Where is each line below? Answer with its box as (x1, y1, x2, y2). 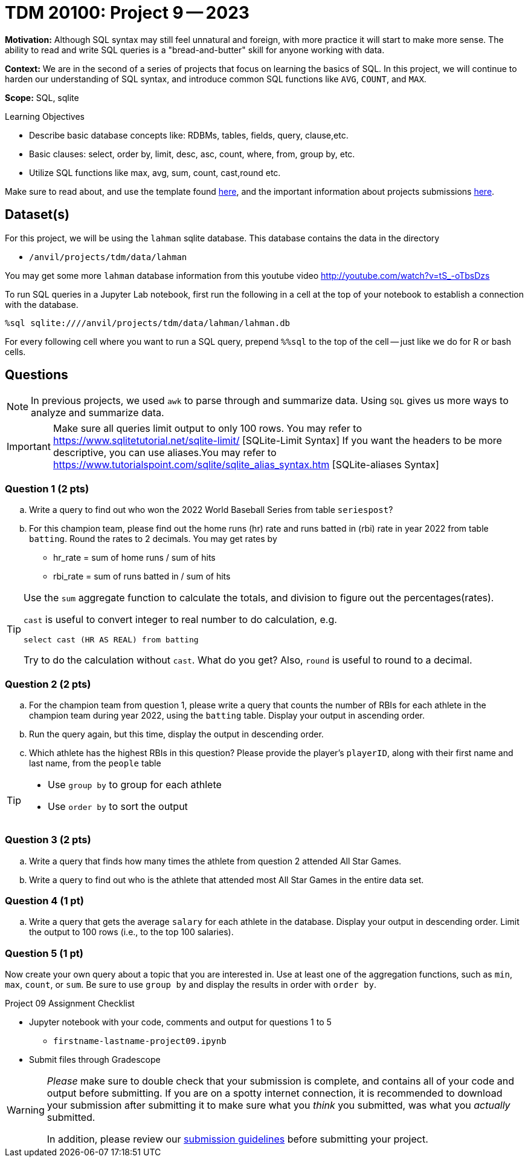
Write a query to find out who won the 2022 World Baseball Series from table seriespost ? (29, 504, 393, 515)
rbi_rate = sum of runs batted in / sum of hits (53, 571, 231, 582)
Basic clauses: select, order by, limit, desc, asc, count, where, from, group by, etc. (29, 148, 355, 159)
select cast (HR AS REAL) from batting (24, 635, 199, 645)
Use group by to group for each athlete (48, 778, 222, 791)
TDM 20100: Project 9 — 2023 (5, 2, 250, 23)
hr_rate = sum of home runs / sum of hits (53, 552, 216, 563)
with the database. (5, 299, 79, 310)
